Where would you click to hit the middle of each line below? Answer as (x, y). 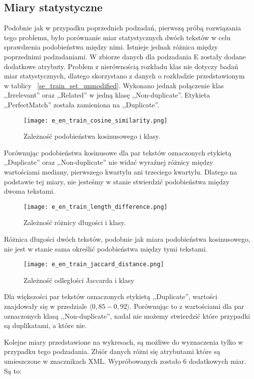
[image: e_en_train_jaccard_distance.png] (94, 265)
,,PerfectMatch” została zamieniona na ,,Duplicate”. (82, 104)
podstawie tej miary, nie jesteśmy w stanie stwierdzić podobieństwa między (117, 181)
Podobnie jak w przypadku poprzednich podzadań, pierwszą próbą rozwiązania (123, 28)
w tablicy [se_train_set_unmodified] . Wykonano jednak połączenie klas (114, 85)
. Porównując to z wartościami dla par (187, 306)
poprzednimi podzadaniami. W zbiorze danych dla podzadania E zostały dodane (125, 56)
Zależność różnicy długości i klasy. (75, 222)
